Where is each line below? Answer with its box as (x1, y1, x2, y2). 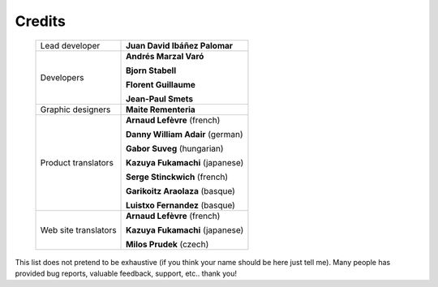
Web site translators (40, 224, 117, 235)
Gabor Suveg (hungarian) (126, 143, 224, 154)
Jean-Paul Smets (126, 93, 194, 105)
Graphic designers (40, 104, 111, 115)
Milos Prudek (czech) (126, 238, 209, 250)
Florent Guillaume (126, 79, 196, 90)
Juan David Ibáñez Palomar (126, 40, 234, 51)
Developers (40, 71, 84, 83)
